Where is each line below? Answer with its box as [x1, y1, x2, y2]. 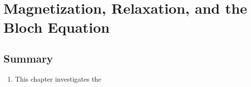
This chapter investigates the [15, 73, 101, 84]
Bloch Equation [3, 17, 110, 37]
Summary [3, 50, 53, 65]
